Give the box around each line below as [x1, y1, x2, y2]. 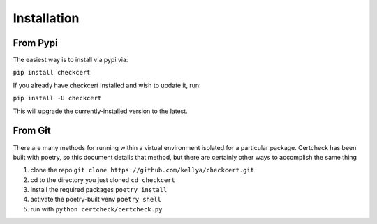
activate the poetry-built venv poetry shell [30, 195, 162, 204]
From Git [13, 125, 52, 137]
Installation [13, 10, 80, 26]
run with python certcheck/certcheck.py [30, 204, 163, 213]
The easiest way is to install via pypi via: [13, 56, 128, 64]
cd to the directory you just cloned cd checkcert [30, 175, 176, 184]
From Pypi [13, 37, 59, 49]
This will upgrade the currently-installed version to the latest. [13, 107, 188, 115]
